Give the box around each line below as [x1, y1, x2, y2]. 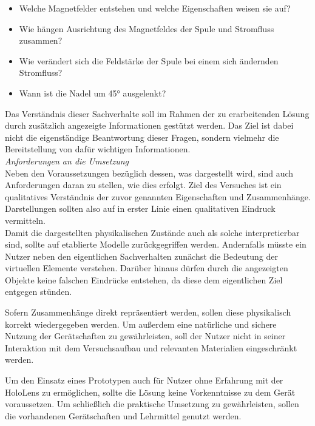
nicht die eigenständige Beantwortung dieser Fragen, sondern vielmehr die [5, 130, 279, 143]
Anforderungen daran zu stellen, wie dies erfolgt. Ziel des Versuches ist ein [5, 178, 282, 191]
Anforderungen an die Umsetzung [5, 154, 129, 167]
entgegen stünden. [5, 285, 72, 298]
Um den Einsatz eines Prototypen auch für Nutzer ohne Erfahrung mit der [5, 374, 283, 387]
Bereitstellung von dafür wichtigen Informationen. [5, 143, 191, 155]
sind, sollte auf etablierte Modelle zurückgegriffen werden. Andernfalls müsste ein [5, 238, 307, 251]
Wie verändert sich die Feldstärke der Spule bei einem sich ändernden [19, 54, 279, 67]
